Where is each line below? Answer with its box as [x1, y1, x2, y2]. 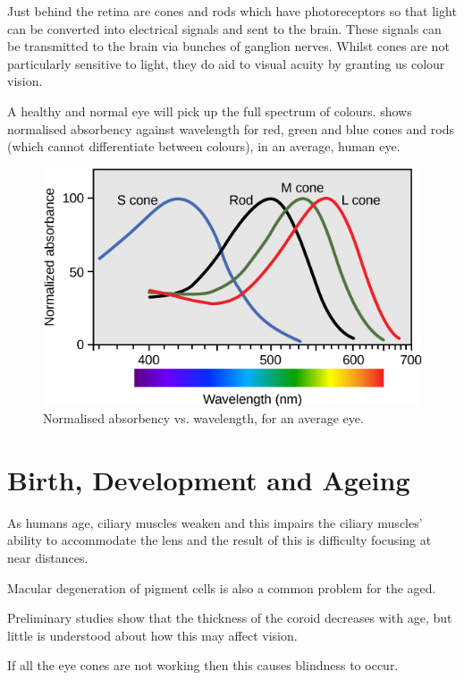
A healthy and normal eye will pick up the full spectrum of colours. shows [7, 101, 412, 120]
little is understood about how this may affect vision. [7, 625, 298, 644]
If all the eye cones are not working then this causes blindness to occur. [7, 656, 399, 675]
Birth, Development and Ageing [7, 461, 410, 497]
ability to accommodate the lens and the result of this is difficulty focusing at [7, 531, 432, 549]
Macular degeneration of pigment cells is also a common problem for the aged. [7, 578, 436, 597]
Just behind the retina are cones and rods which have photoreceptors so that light [7, 2, 457, 20]
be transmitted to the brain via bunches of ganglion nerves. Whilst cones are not [7, 37, 450, 55]
